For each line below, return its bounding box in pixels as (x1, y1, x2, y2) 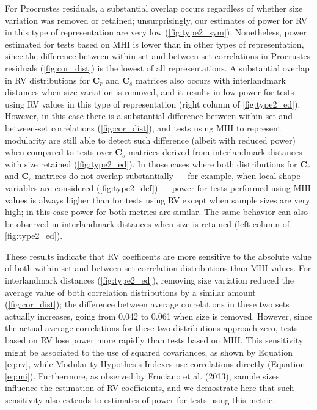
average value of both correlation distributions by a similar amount (5, 285, 256, 298)
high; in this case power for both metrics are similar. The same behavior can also (5, 205, 308, 218)
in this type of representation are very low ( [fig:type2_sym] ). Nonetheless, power (5, 26, 307, 38)
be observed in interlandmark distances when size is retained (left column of (5, 217, 290, 230)
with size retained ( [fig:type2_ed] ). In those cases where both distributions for (5, 157, 297, 170)
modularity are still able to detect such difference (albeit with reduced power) (5, 133, 296, 146)
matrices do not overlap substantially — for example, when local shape (34, 169, 301, 182)
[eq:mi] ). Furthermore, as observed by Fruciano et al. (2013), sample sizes (5, 369, 280, 382)
